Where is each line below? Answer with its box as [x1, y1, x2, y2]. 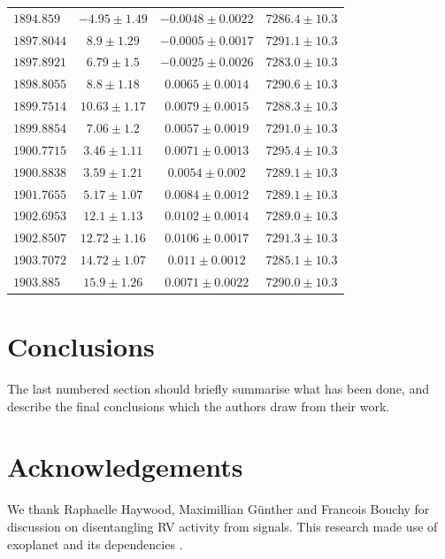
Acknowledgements [7, 448, 243, 485]
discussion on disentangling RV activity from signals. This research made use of [7, 517, 438, 535]
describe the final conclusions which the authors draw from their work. [7, 396, 390, 415]
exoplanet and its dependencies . [7, 534, 183, 553]
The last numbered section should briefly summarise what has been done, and [7, 379, 429, 398]
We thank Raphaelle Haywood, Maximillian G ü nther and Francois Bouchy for [7, 500, 430, 518]
